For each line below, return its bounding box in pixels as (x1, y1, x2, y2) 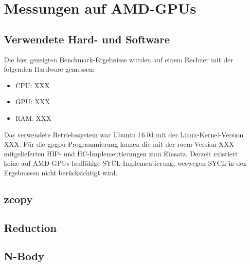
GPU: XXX (15, 96, 50, 107)
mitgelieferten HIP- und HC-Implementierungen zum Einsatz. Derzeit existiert (4, 148, 238, 158)
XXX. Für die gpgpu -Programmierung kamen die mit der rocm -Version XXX (4, 139, 234, 149)
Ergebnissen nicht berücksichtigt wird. (4, 167, 118, 177)
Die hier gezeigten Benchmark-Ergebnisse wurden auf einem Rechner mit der (4, 54, 233, 64)
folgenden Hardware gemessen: (4, 64, 95, 74)
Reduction (4, 220, 57, 235)
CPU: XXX (15, 80, 50, 90)
